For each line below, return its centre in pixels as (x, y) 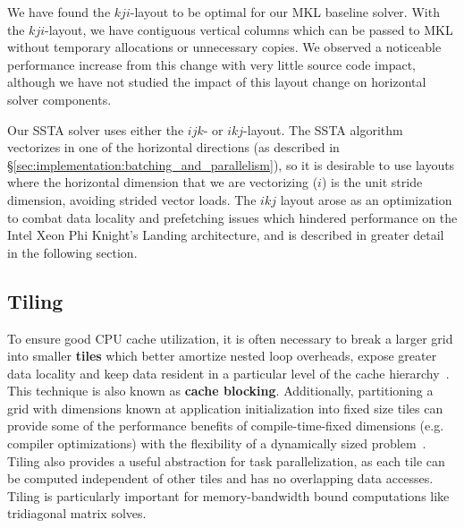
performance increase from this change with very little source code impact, (211, 64)
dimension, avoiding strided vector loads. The (132, 199)
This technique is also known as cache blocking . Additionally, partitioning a (220, 391)
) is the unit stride (372, 182)
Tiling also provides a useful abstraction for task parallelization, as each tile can (226, 460)
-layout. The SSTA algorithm (323, 129)
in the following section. (72, 252)
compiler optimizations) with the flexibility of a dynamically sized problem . (217, 443)
